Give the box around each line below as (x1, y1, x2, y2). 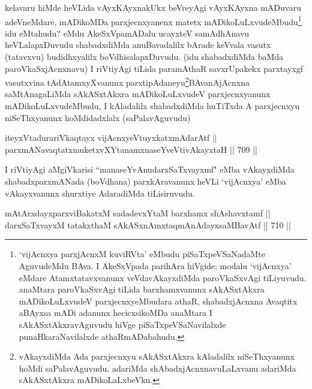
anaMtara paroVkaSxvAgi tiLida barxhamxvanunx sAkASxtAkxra (19, 283, 265, 295)
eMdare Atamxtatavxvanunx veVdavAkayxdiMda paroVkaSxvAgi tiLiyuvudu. (19, 271, 307, 284)
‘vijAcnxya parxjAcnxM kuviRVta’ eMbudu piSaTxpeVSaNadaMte (19, 248, 266, 260)
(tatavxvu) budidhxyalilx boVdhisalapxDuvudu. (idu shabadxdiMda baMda (5, 50, 284, 63)
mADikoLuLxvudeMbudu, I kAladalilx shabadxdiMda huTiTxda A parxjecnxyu (5, 99, 300, 112)
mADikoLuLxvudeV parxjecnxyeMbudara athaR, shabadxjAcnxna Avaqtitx (19, 294, 298, 307)
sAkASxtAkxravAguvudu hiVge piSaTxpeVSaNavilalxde (19, 318, 226, 330)
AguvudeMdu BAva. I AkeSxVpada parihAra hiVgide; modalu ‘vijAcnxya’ (19, 260, 292, 272)
